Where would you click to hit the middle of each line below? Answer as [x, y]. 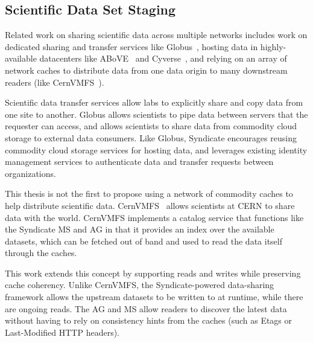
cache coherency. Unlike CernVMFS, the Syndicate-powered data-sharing [140, 285]
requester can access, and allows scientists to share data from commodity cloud [151, 126]
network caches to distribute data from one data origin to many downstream [146, 70]
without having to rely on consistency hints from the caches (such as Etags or [149, 320]
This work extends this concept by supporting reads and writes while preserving [153, 273]
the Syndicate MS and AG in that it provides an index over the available [140, 229]
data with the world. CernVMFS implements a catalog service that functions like [154, 217]
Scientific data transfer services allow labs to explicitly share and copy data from [154, 102]
